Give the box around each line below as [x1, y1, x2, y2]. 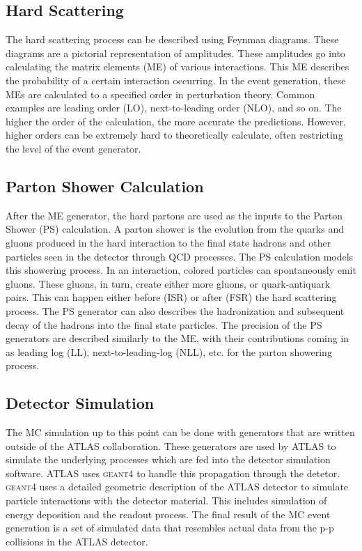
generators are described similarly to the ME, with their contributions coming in [6, 331, 349, 346]
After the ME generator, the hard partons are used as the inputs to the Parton [6, 208, 343, 222]
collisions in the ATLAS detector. [6, 534, 148, 548]
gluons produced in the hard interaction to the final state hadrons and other [6, 235, 331, 249]
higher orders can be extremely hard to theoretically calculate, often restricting [6, 127, 343, 142]
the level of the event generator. [6, 141, 141, 155]
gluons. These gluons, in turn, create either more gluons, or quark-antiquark [6, 276, 331, 290]
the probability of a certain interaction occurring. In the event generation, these [6, 72, 346, 87]
